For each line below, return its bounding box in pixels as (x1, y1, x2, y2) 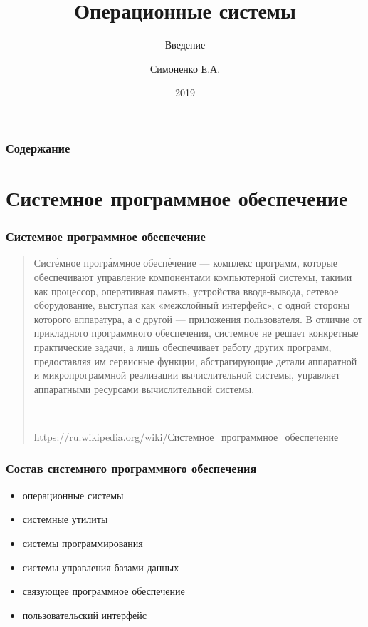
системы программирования (22, 535, 143, 550)
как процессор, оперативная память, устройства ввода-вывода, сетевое (33, 283, 339, 298)
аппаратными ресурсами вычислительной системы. (33, 381, 255, 396)
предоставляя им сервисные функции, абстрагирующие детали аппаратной (33, 353, 357, 368)
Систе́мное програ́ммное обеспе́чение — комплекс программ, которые (33, 255, 338, 270)
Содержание (6, 138, 70, 156)
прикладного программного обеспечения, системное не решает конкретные (33, 325, 359, 340)
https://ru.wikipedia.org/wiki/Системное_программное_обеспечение (33, 429, 339, 444)
